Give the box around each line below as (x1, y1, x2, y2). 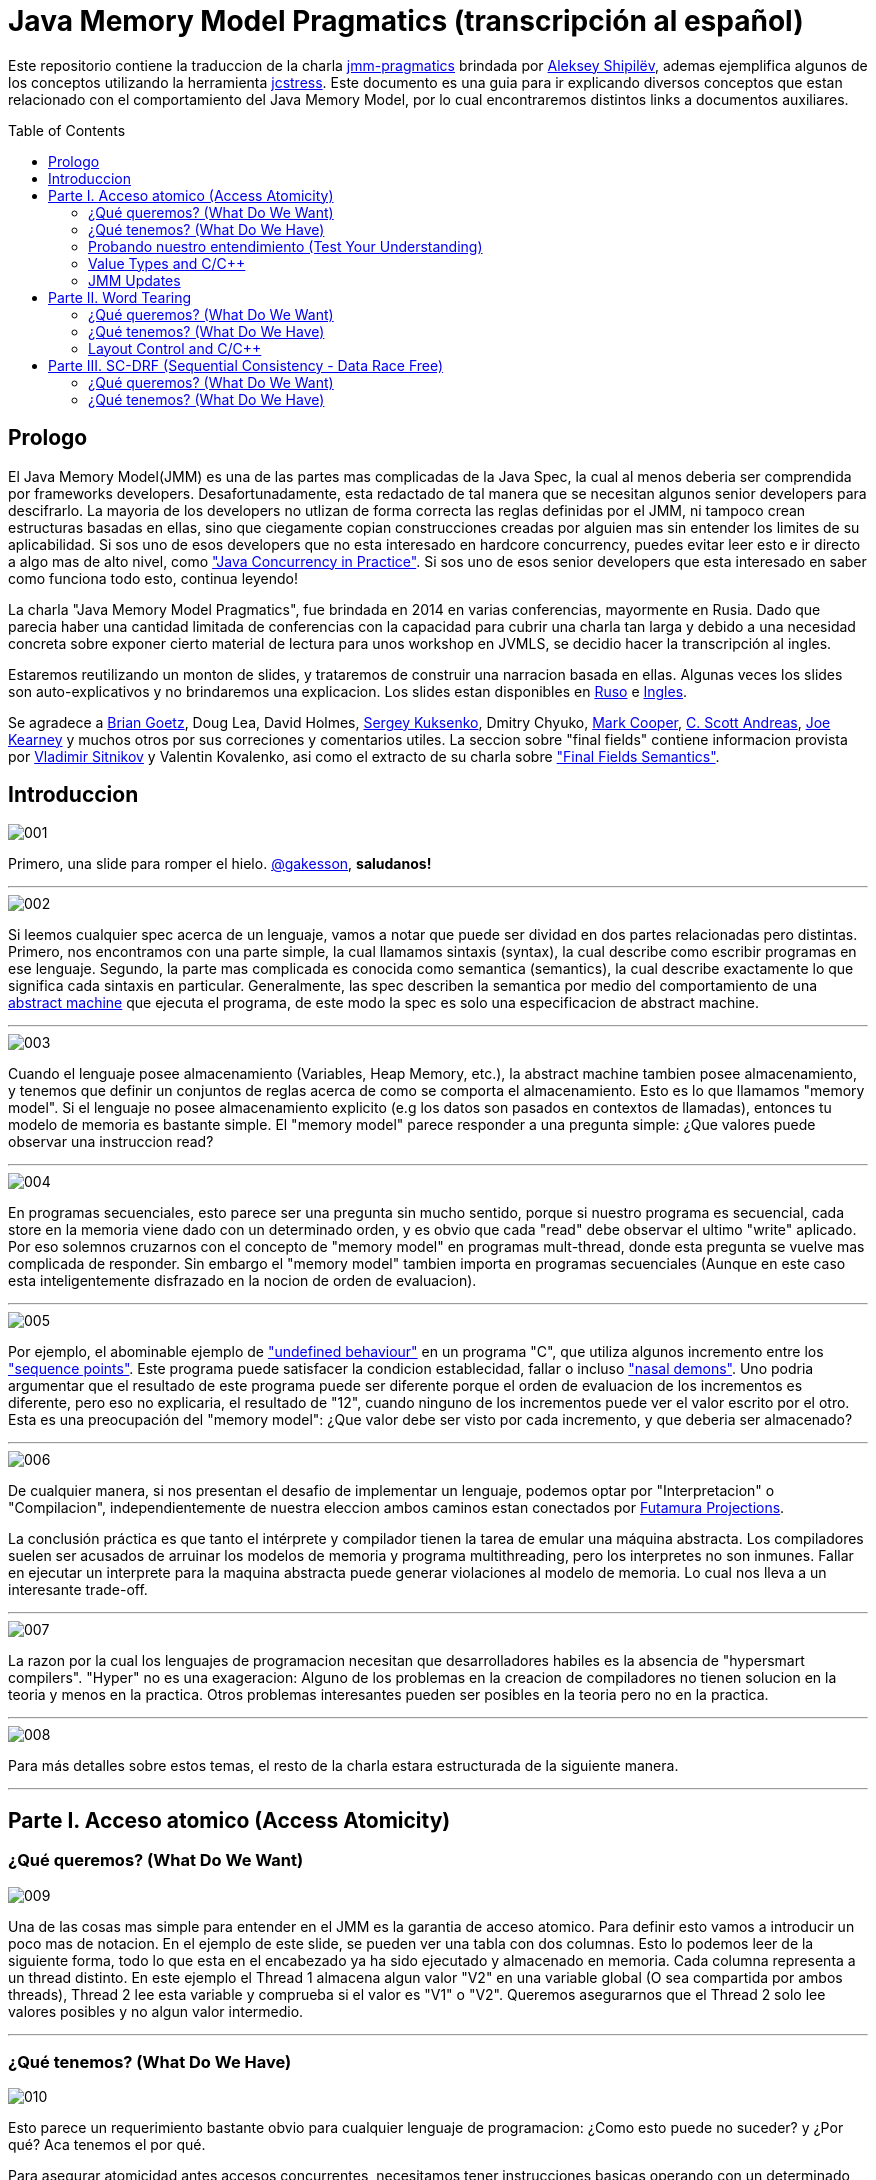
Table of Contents (8, 121, 126, 139)
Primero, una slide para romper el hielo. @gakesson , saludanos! (8, 855, 432, 873)
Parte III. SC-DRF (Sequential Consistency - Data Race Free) (48, 356, 444, 374)
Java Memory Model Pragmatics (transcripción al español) (8, 4, 804, 38)
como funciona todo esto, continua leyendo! (8, 569, 298, 587)
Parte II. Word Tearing (48, 288, 192, 306)
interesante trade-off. (8, 1581, 148, 1599)
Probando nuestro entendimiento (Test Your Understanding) (88, 237, 483, 255)
